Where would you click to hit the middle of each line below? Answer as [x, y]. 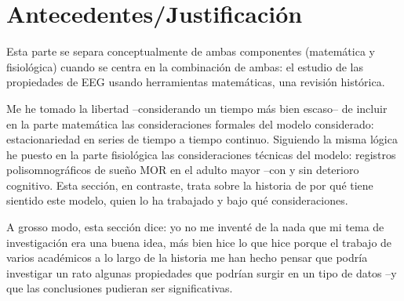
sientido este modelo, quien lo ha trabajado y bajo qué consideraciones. [177, 200]
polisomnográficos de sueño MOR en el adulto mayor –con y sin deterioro [183, 170]
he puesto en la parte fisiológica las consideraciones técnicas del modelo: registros [201, 154]
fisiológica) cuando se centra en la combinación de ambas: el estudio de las [185, 66]
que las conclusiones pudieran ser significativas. [120, 288]
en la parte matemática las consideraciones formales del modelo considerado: [190, 123]
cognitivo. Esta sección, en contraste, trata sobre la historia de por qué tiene [190, 185]
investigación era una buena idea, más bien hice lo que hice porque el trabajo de [199, 242]
